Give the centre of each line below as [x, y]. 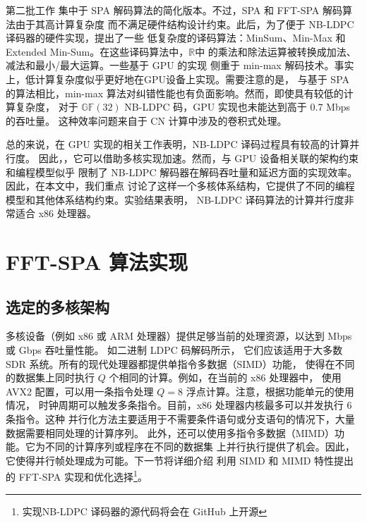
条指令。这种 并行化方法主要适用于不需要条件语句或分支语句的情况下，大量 [180, 419]
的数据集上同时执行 [50, 377]
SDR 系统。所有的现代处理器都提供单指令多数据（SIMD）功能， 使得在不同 [180, 363]
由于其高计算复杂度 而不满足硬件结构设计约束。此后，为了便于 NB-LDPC [185, 24]
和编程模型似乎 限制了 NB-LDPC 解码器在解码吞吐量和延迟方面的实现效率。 [182, 172]
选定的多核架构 [58, 306]
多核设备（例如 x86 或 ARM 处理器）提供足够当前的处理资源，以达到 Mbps [179, 336]
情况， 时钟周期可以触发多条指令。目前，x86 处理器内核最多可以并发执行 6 [179, 405]
